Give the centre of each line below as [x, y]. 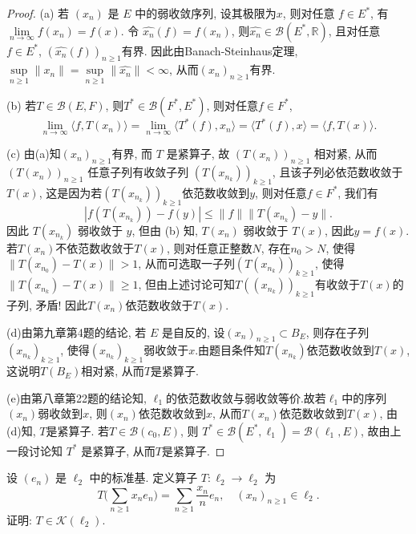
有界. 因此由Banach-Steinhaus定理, [210, 50]
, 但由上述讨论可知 [187, 284]
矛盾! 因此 [62, 304]
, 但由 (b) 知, [165, 230]
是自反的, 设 [193, 332]
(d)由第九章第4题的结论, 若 [77, 332]
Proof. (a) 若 [38, 13]
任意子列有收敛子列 [138, 172]
